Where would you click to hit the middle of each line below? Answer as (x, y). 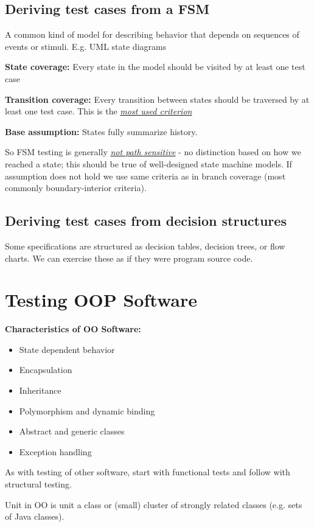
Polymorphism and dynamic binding (87, 410)
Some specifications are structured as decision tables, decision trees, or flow (145, 246)
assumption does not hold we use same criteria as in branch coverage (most (145, 176)
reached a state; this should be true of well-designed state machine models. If (148, 163)
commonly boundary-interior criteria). (76, 188)
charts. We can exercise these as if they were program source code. (129, 258)
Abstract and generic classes (72, 431)
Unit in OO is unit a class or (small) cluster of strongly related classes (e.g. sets (154, 504)
